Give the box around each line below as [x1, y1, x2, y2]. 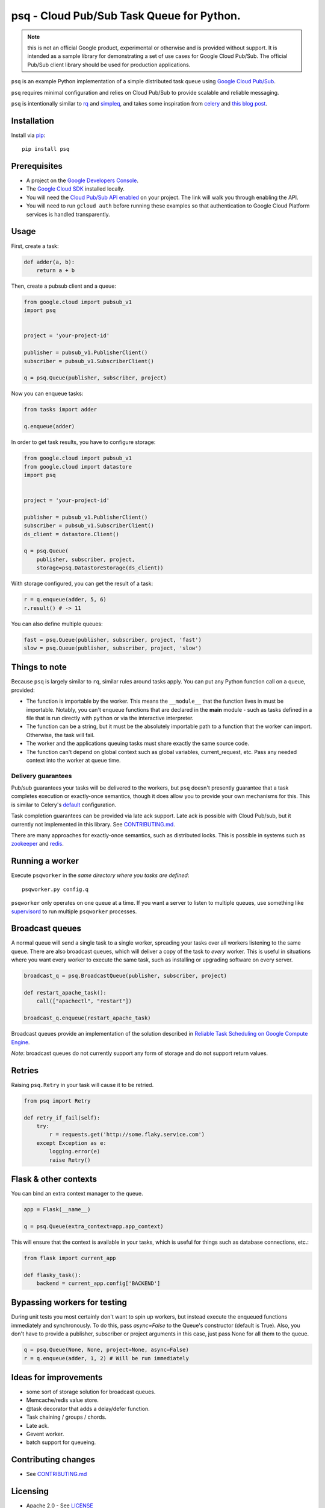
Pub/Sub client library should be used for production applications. [27, 61, 191, 68]
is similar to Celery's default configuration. [11, 801, 117, 808]
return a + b [36, 267, 75, 274]
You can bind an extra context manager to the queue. [11, 1190, 144, 1197]
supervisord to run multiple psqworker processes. [11, 908, 137, 915]
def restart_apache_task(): [23, 989, 107, 996]
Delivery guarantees [11, 771, 72, 780]
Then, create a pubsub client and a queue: [11, 282, 117, 290]
